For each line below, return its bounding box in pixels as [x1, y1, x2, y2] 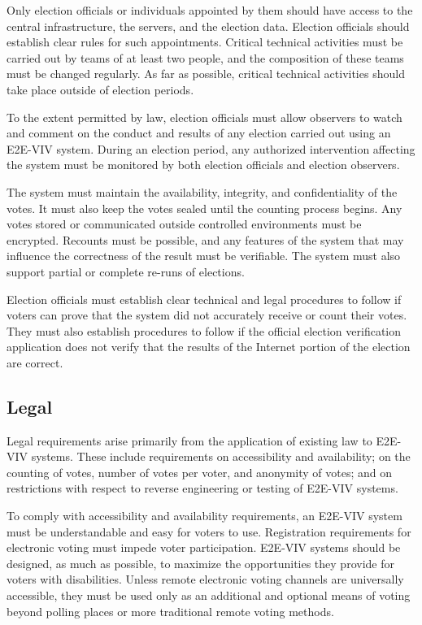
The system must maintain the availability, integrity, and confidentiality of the [7, 183, 398, 200]
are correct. [7, 354, 63, 371]
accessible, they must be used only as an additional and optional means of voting [7, 587, 411, 604]
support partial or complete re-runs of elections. [7, 263, 245, 280]
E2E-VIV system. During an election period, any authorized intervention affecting [7, 140, 415, 157]
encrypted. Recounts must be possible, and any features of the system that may [7, 231, 404, 248]
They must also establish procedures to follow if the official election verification [7, 322, 402, 339]
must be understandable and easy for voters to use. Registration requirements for [7, 523, 411, 540]
